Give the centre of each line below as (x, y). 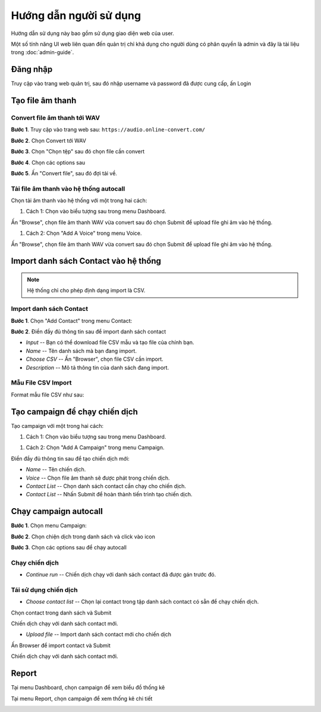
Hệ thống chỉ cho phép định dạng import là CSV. (86, 291)
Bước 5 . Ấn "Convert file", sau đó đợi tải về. (64, 173)
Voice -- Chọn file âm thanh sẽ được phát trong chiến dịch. (98, 478)
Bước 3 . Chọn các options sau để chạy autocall (69, 547)
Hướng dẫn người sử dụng (76, 15)
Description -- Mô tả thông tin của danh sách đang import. (97, 367)
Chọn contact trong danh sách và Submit (61, 613)
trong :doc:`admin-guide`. (43, 52)
